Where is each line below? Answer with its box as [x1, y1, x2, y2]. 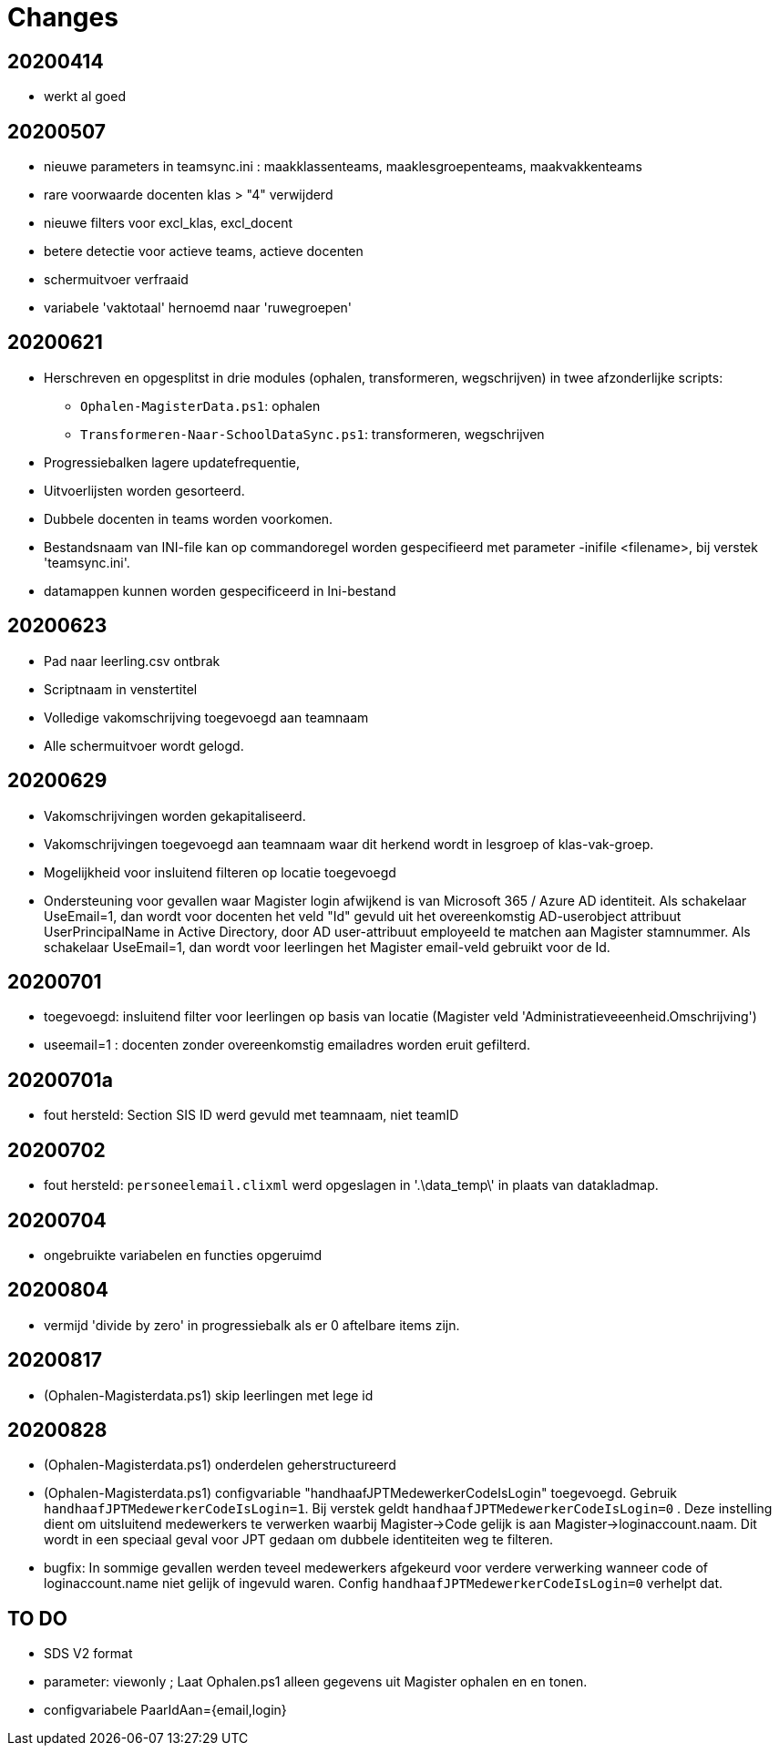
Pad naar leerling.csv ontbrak [44, 652, 220, 669]
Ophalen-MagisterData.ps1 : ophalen [80, 397, 321, 414]
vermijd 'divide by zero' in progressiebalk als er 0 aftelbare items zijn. [44, 1317, 460, 1333]
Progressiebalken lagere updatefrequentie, [44, 454, 301, 470]
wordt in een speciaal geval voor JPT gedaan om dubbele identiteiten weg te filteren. [44, 1532, 553, 1548]
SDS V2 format [44, 1645, 133, 1662]
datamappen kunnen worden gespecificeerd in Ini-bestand [44, 582, 396, 599]
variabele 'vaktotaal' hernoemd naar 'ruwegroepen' [44, 300, 353, 316]
